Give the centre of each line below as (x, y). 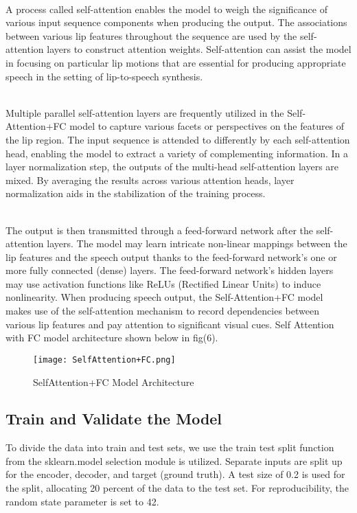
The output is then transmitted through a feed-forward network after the (160, 230)
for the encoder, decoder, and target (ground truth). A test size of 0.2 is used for (175, 474)
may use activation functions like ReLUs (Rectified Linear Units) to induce (163, 283)
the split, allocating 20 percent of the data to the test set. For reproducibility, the (177, 488)
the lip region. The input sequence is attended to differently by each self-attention (178, 139)
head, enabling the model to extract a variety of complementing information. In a (177, 153)
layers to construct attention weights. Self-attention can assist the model (199, 49)
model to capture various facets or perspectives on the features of (207, 126)
